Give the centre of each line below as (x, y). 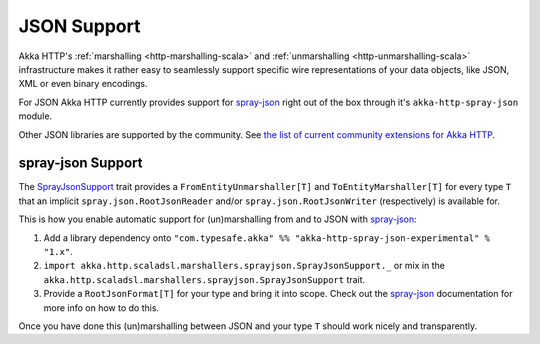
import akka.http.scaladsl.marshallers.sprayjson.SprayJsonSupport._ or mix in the (244, 266)
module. (35, 116)
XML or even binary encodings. (83, 84)
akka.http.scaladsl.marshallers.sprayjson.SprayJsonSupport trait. (204, 279)
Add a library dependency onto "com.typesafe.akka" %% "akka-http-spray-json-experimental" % (266, 237)
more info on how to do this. (101, 307)
